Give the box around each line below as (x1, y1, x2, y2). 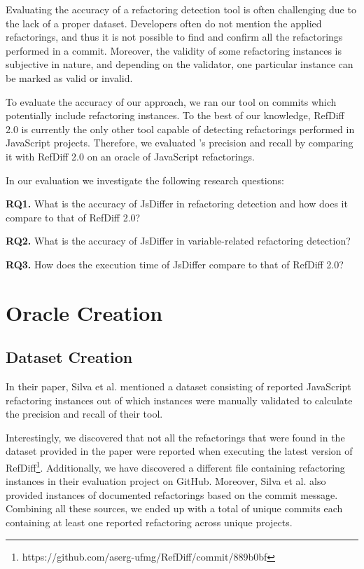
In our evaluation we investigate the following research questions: (6, 172, 284, 187)
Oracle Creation (6, 298, 163, 327)
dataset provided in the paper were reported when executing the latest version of (6, 444, 353, 458)
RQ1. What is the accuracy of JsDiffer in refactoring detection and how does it (6, 196, 348, 211)
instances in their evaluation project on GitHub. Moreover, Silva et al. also (6, 474, 326, 488)
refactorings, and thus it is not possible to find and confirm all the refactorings (6, 29, 343, 44)
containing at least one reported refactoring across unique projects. (6, 515, 293, 530)
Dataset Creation (6, 346, 133, 368)
